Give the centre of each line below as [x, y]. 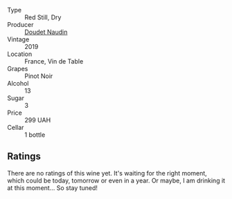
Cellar [16, 127]
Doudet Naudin [46, 32]
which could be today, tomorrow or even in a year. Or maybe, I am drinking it [116, 180]
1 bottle [35, 135]
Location [20, 54]
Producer [20, 25]
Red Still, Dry [43, 17]
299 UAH [38, 120]
